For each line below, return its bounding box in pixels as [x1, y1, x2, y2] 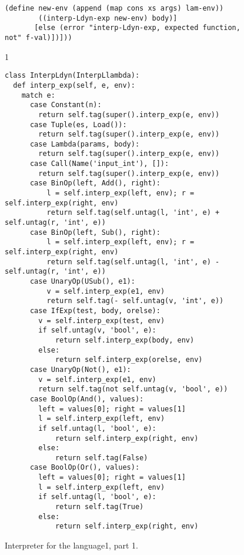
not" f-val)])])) [5, 33, 72, 42]
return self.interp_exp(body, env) [55, 335, 195, 344]
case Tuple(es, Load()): [29, 120, 127, 129]
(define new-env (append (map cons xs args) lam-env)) [5, 4, 224, 12]
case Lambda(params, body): [29, 139, 140, 148]
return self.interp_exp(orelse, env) [55, 355, 203, 364]
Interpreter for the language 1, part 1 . [5, 539, 138, 551]
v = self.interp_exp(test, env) [38, 316, 165, 325]
